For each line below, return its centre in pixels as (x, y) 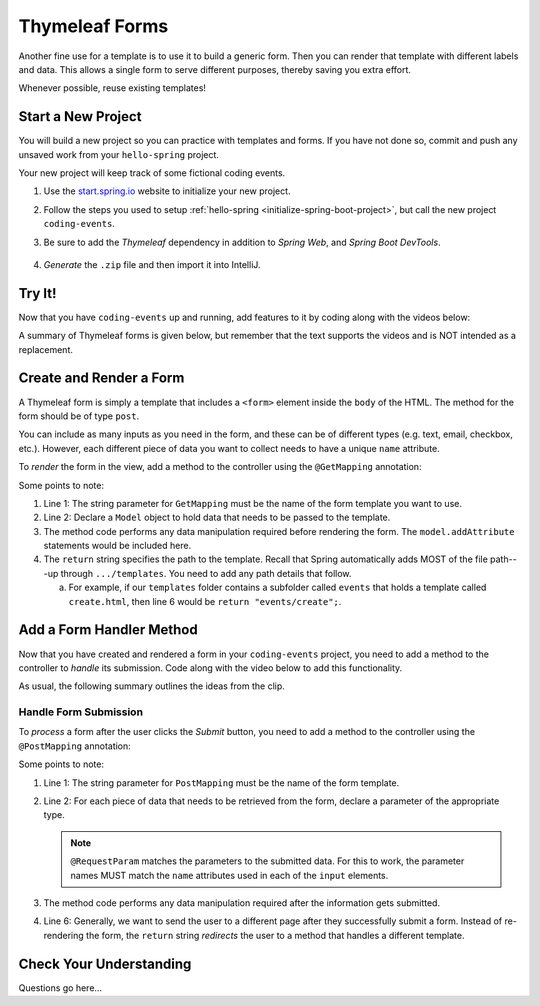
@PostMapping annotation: (75, 746)
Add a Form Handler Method (108, 630)
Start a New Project (80, 116)
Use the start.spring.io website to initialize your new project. (167, 191)
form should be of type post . (79, 416)
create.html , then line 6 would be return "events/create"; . (205, 601)
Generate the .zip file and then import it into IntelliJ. (152, 264)
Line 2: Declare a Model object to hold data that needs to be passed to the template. (217, 517)
